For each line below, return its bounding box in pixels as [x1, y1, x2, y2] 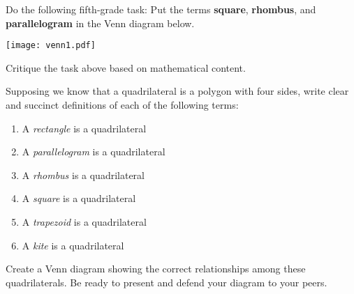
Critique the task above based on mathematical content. [6, 60, 246, 75]
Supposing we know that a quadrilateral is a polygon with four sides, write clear [6, 84, 349, 98]
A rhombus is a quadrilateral [22, 167, 145, 182]
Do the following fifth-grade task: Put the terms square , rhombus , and [6, 2, 316, 16]
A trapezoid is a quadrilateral [22, 215, 147, 229]
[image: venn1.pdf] [6, 40, 96, 51]
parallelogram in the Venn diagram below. [6, 15, 195, 30]
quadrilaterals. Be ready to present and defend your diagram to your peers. [6, 274, 327, 289]
